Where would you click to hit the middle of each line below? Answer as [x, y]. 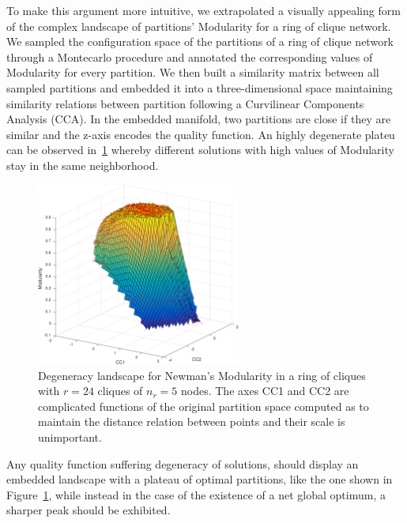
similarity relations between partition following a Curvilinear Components [185, 103]
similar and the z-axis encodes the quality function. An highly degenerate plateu [201, 134]
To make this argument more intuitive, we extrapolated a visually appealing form [203, 10]
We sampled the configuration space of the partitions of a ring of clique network [200, 41]
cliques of [120, 391]
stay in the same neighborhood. [83, 165]
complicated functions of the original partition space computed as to [203, 406]
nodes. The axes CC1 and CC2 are [265, 391]
